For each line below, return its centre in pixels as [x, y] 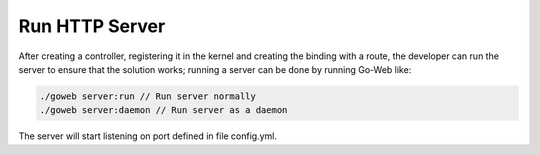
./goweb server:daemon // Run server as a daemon [163, 110]
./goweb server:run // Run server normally [148, 96]
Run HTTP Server [92, 26]
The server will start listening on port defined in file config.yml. [148, 136]
